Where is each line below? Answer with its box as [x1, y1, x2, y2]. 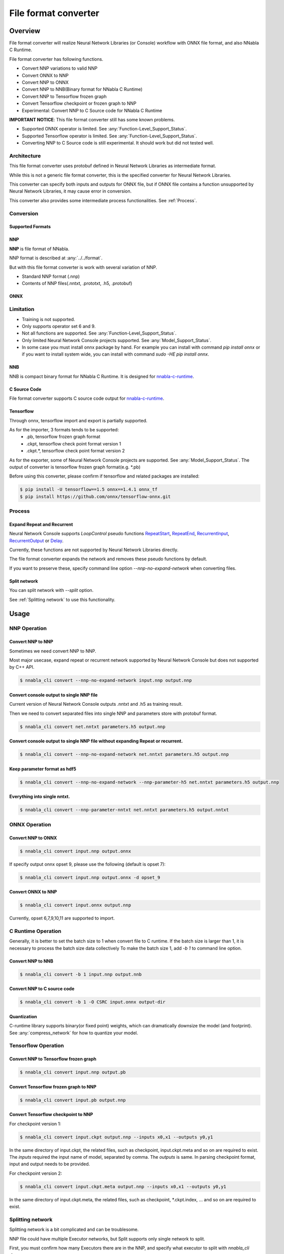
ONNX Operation [9, 821, 51, 828]
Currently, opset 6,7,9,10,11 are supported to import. [9, 915, 115, 921]
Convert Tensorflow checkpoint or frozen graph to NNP [22, 100, 136, 106]
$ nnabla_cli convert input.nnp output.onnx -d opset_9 [20, 874, 161, 880]
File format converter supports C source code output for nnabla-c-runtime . [9, 395, 165, 401]
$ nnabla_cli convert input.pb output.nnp [20, 1097, 126, 1103]
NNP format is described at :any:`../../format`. [9, 255, 103, 261]
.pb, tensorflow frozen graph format [26, 434, 100, 440]
